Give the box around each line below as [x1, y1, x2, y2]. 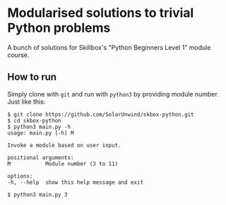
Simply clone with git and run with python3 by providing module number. [7, 89, 219, 98]
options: [7, 173, 33, 180]
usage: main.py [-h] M [7, 129, 74, 137]
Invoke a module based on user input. [7, 142, 121, 149]
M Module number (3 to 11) [7, 160, 119, 167]
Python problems [7, 20, 111, 36]
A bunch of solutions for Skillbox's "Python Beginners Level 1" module [7, 43, 211, 51]
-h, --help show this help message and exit [7, 178, 143, 186]
